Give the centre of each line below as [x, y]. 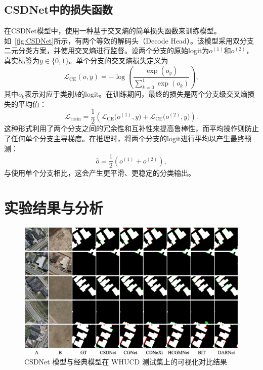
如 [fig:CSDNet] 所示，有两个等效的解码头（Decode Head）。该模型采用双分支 [129, 40]
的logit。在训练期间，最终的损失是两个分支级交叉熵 [163, 94]
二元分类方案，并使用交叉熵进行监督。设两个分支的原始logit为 [107, 50]
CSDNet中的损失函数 [58, 9]
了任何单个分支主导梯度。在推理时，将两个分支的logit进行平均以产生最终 [124, 138]
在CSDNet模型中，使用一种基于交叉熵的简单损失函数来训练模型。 [113, 31]
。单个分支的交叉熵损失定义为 [119, 60]
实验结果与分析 [54, 207]
